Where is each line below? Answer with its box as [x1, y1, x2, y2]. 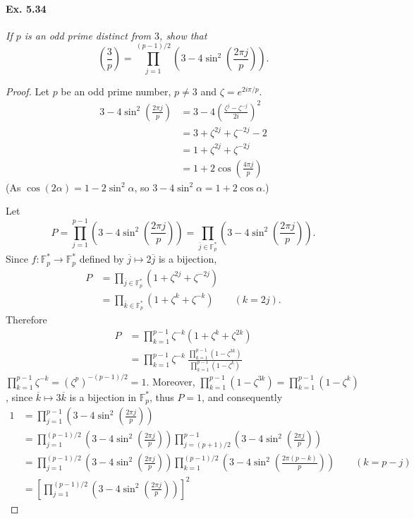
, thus [150, 389, 174, 404]
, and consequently [202, 389, 283, 404]
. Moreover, [146, 374, 195, 388]
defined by [79, 251, 124, 266]
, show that [159, 28, 207, 42]
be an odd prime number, [61, 83, 171, 98]
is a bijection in [69, 389, 137, 404]
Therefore [6, 312, 47, 326]
